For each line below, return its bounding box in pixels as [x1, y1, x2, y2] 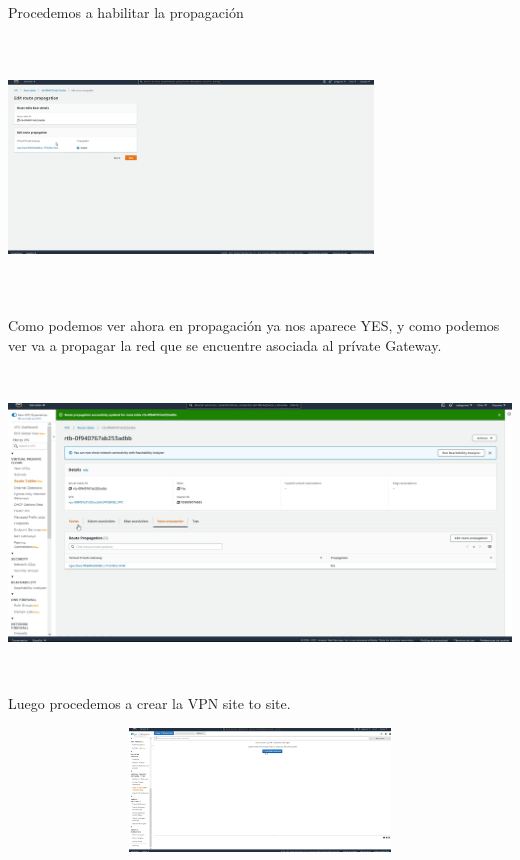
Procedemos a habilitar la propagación [8, 2, 244, 22]
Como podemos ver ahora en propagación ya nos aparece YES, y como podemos [8, 315, 500, 336]
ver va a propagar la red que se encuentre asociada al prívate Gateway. [8, 334, 442, 355]
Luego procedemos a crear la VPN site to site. [8, 693, 291, 714]
